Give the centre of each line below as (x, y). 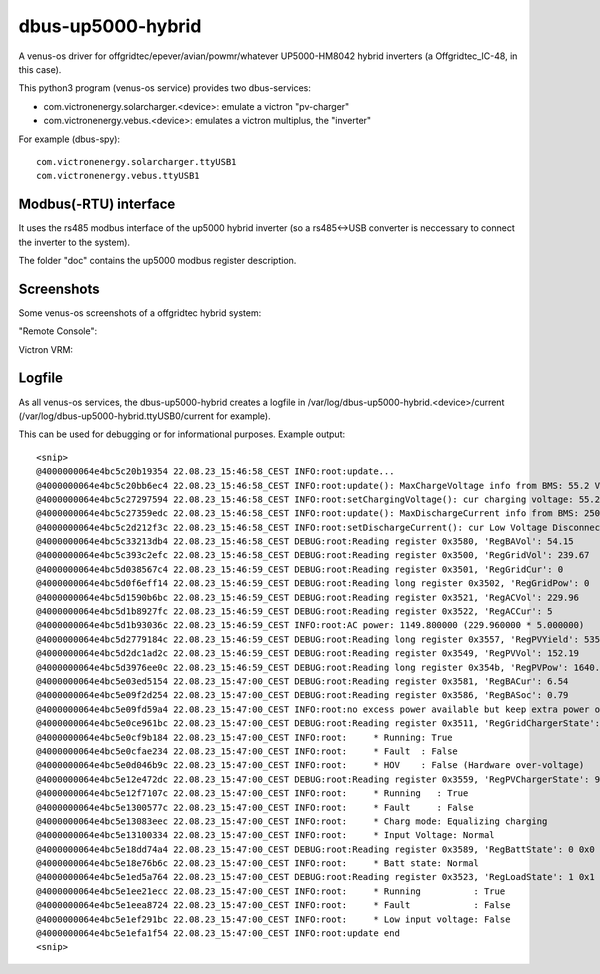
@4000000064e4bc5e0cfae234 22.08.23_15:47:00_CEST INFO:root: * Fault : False (247, 751)
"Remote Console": (58, 331)
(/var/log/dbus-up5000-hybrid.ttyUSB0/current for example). (144, 416)
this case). (40, 69)
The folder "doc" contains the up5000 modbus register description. (157, 260)
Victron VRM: (46, 349)
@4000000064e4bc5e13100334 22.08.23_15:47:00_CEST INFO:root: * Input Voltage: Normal (265, 835)
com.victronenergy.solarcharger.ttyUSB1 (136, 161)
